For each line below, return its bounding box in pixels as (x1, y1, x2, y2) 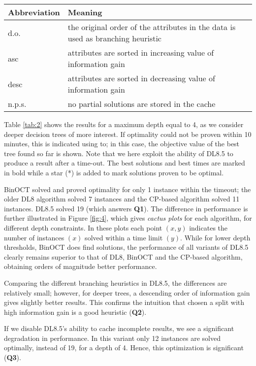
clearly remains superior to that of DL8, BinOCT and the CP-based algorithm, (4, 251, 243, 262)
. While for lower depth (180, 232, 251, 242)
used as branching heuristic (67, 33, 161, 44)
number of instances (4, 232, 64, 242)
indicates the (189, 222, 228, 233)
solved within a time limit (85, 232, 163, 242)
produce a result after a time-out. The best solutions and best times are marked (4, 158, 245, 168)
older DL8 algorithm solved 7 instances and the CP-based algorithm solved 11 (4, 194, 240, 204)
